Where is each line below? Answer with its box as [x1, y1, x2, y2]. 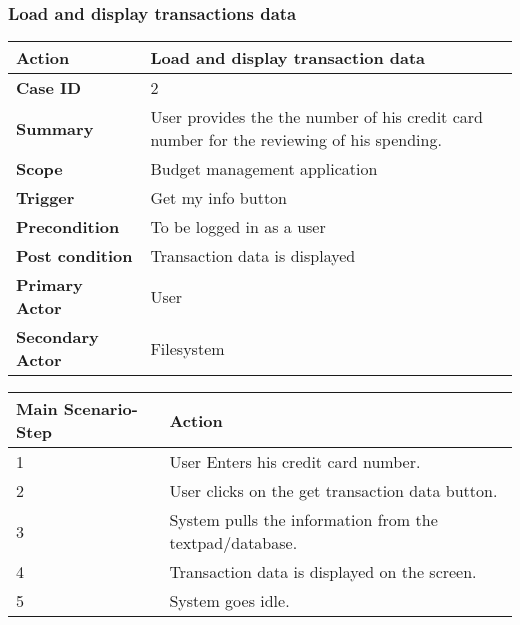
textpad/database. [169, 531, 298, 555]
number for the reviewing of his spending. [150, 128, 442, 152]
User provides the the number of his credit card [150, 105, 483, 129]
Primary [16, 273, 83, 297]
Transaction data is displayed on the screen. [169, 560, 477, 584]
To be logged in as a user [150, 215, 326, 239]
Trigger [16, 186, 75, 210]
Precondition [16, 215, 120, 239]
